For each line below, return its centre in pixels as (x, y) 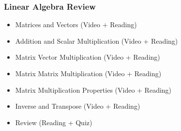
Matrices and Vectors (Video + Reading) (76, 25)
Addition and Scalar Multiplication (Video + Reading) (97, 41)
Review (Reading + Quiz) (54, 122)
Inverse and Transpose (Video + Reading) (78, 106)
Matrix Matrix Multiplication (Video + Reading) (88, 73)
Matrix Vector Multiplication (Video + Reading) (88, 57)
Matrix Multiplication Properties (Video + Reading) (93, 90)
